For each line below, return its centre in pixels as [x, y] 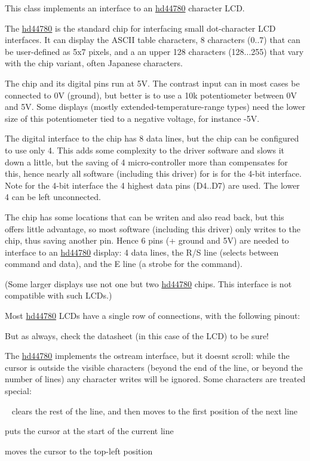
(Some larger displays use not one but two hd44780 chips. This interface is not [148, 283]
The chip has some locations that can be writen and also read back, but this [145, 216]
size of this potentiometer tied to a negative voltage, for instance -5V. [132, 118]
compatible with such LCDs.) [59, 295]
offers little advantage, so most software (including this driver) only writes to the [153, 228]
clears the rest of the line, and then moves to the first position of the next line [155, 411]
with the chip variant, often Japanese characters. [94, 63]
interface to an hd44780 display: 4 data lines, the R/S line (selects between [142, 252]
